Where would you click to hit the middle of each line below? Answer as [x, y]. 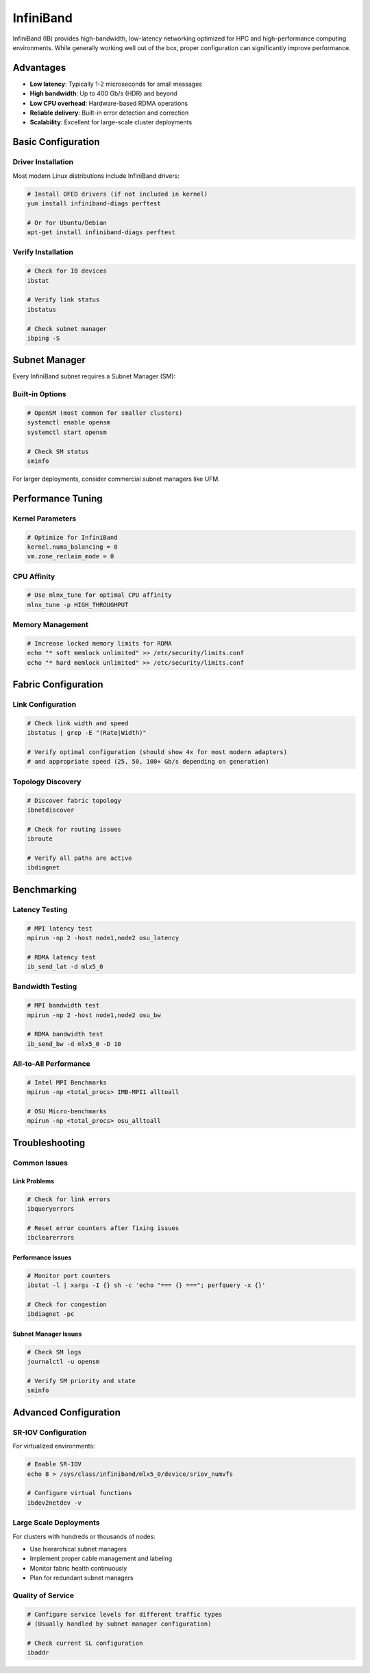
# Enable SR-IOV [54, 1464]
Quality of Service [44, 1595]
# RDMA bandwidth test [65, 1034]
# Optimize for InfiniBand [72, 537]
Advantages [39, 68]
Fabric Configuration [58, 684]
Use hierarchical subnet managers [78, 1549]
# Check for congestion [67, 1304]
